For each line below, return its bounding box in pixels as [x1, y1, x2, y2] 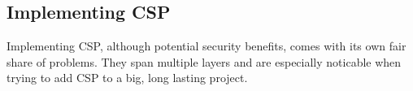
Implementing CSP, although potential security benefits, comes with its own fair [7, 37, 406, 54]
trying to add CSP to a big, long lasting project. [7, 69, 248, 86]
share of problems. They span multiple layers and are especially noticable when [7, 53, 402, 70]
